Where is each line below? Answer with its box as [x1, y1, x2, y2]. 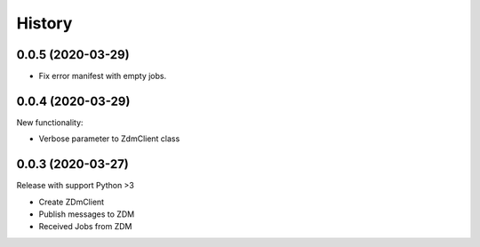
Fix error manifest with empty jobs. [38, 71, 167, 82]
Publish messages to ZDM [38, 209, 135, 219]
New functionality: [16, 116, 84, 128]
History [16, 13, 73, 33]
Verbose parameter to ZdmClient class [38, 133, 180, 144]
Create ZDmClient [38, 196, 105, 207]
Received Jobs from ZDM [38, 221, 132, 232]
